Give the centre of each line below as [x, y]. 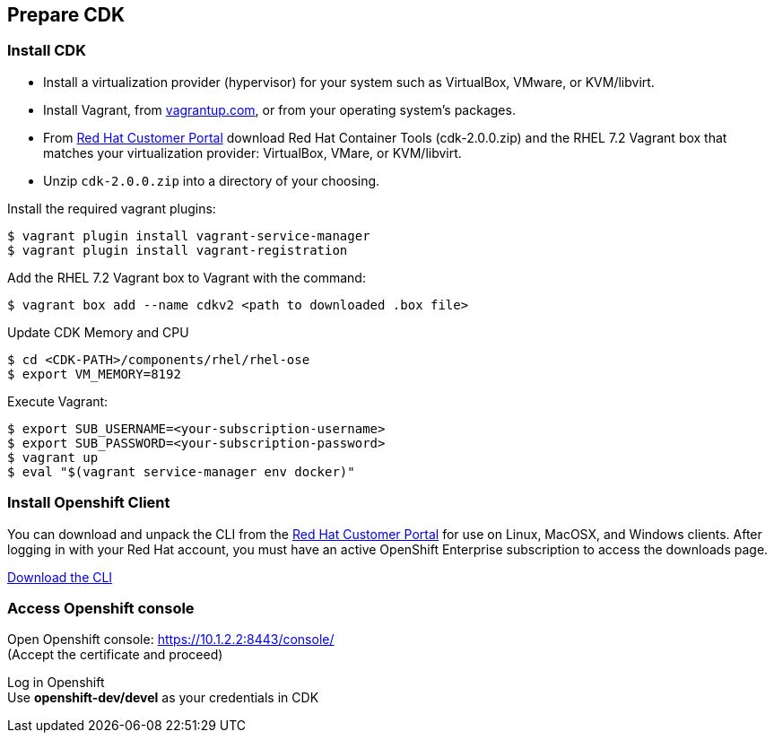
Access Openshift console [101, 608]
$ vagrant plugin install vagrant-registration [178, 250]
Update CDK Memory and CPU [98, 332]
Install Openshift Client [89, 503]
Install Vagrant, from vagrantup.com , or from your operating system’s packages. [279, 109]
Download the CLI [60, 577]
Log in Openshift [56, 683]
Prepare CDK [66, 15]
